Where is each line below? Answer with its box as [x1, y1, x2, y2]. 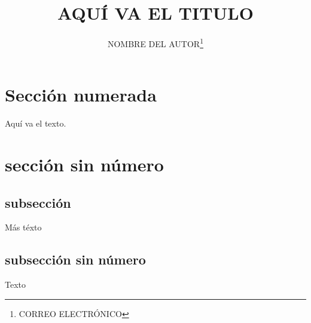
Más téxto [5, 221, 42, 233]
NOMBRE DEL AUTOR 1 [107, 36, 204, 50]
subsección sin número [5, 250, 146, 269]
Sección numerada [5, 82, 157, 107]
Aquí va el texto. [5, 117, 66, 130]
